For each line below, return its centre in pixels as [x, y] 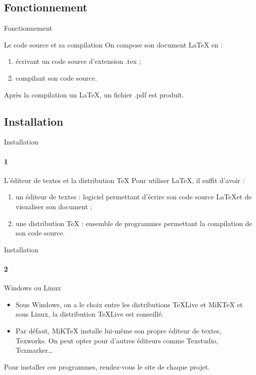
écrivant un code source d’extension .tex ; [78, 61]
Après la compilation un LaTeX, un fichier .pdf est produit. [94, 94]
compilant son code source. [56, 77]
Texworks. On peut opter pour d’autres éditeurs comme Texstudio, [117, 340]
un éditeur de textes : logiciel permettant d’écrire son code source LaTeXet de [134, 197]
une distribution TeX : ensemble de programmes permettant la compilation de [134, 223]
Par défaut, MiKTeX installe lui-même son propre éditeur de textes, [118, 330]
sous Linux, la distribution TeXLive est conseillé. [89, 314]
